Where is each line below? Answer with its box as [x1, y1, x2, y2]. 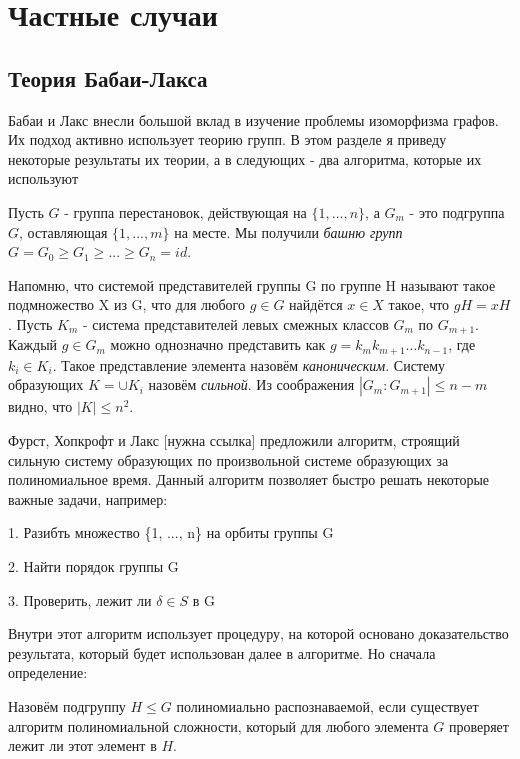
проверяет [448, 715, 509, 736]
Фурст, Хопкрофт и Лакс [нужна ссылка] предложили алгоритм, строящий [8, 430, 460, 451]
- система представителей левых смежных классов [82, 313, 389, 334]
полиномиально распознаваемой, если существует [176, 695, 479, 716]
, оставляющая [19, 221, 108, 242]
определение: [8, 662, 88, 683]
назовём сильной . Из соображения [148, 374, 355, 395]
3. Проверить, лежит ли [8, 589, 152, 610]
